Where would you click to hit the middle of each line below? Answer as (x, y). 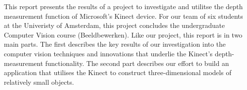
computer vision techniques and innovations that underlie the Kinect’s (108, 53)
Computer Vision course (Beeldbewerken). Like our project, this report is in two (123, 34)
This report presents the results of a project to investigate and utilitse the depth (123, 6)
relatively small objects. (39, 82)
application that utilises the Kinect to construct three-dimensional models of (118, 72)
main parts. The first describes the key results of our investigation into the (115, 44)
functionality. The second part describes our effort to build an (137, 63)
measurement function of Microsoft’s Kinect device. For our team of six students (123, 16)
